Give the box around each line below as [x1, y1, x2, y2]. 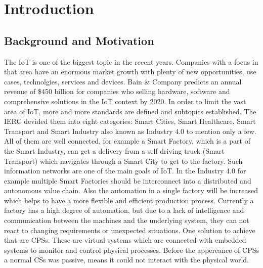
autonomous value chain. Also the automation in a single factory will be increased [4, 185, 258, 196]
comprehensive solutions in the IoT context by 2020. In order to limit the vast [4, 96, 246, 106]
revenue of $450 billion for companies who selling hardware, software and [4, 86, 230, 97]
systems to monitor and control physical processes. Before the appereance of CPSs [4, 244, 259, 255]
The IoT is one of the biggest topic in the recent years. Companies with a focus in [4, 56, 258, 67]
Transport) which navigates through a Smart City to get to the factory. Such [4, 155, 243, 166]
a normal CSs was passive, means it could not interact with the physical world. [4, 254, 249, 265]
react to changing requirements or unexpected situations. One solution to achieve [4, 225, 255, 235]
